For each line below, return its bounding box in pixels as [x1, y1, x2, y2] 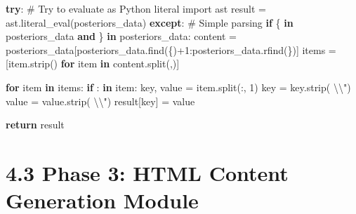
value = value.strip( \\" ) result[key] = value [6, 93, 195, 108]
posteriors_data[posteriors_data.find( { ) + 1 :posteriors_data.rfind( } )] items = [6, 42, 336, 57]
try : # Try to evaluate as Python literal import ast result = [6, 1, 266, 15]
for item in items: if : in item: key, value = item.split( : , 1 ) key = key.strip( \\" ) [6, 79, 351, 94]
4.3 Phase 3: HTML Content [6, 158, 289, 187]
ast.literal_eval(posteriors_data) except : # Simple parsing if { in [6, 15, 294, 29]
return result [6, 117, 65, 132]
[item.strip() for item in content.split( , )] [6, 56, 180, 71]
